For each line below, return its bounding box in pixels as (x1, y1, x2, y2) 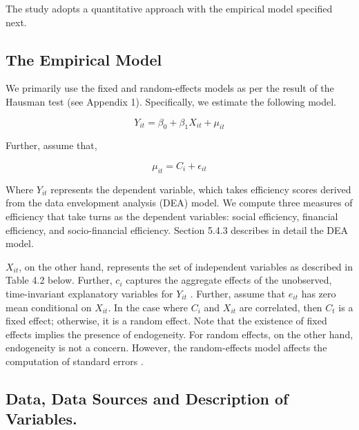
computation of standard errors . (6, 353, 144, 368)
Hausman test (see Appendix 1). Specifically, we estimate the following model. (6, 94, 337, 108)
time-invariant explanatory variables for (6, 286, 173, 300)
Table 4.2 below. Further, (6, 273, 113, 287)
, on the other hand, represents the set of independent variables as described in (19, 259, 353, 273)
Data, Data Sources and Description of (6, 387, 289, 409)
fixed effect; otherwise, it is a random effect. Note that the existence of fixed (6, 313, 327, 328)
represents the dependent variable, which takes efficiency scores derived (50, 182, 351, 196)
